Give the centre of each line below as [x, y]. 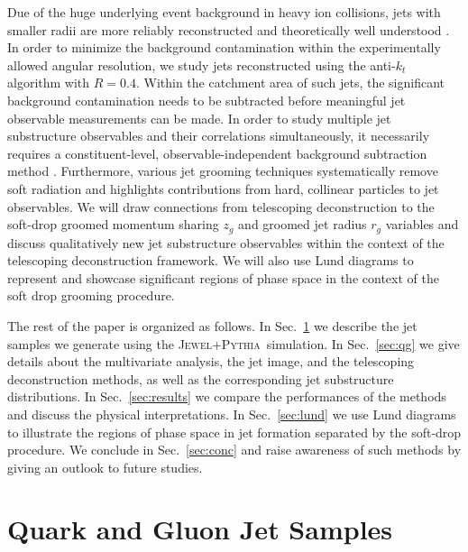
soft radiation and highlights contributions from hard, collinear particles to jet [223, 188]
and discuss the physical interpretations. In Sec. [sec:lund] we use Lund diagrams [232, 414]
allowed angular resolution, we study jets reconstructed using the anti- [202, 64]
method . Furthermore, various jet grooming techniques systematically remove [223, 171]
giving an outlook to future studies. [105, 467]
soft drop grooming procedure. [91, 295]
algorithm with [49, 83]
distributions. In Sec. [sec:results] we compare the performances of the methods [227, 396]
